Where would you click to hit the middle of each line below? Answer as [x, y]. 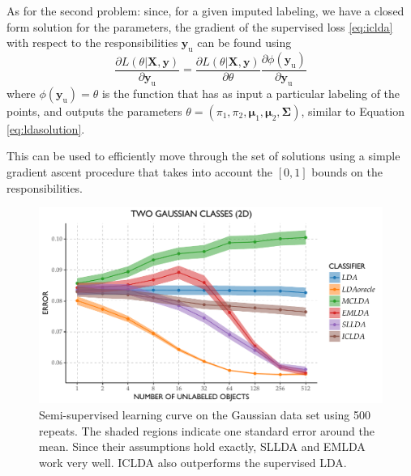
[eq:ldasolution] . [46, 128]
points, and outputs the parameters [94, 110]
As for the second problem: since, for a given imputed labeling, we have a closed [205, 11]
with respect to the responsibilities [92, 42]
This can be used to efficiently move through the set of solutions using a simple [203, 156]
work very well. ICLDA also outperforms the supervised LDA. [193, 462]
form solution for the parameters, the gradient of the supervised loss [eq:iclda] [200, 26]
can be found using [244, 42]
